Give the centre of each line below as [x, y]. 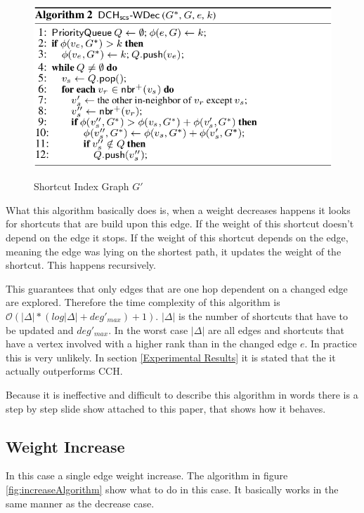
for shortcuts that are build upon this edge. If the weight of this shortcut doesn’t [180, 224]
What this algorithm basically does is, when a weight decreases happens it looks [178, 209]
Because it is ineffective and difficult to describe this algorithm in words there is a [182, 394]
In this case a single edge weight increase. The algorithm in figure [147, 475]
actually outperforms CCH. [64, 371]
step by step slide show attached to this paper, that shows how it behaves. [166, 408]
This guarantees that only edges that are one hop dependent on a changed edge [177, 288]
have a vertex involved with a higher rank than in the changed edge [151, 344]
